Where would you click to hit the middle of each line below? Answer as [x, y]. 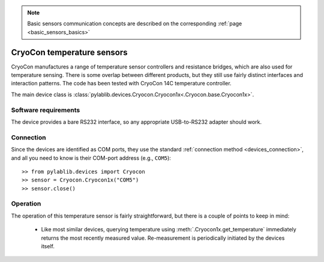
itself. [48, 246]
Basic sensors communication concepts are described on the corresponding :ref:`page [135, 23]
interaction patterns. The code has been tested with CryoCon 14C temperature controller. [121, 84]
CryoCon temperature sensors [69, 52]
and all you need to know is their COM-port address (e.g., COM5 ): [91, 158]
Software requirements [46, 110]
